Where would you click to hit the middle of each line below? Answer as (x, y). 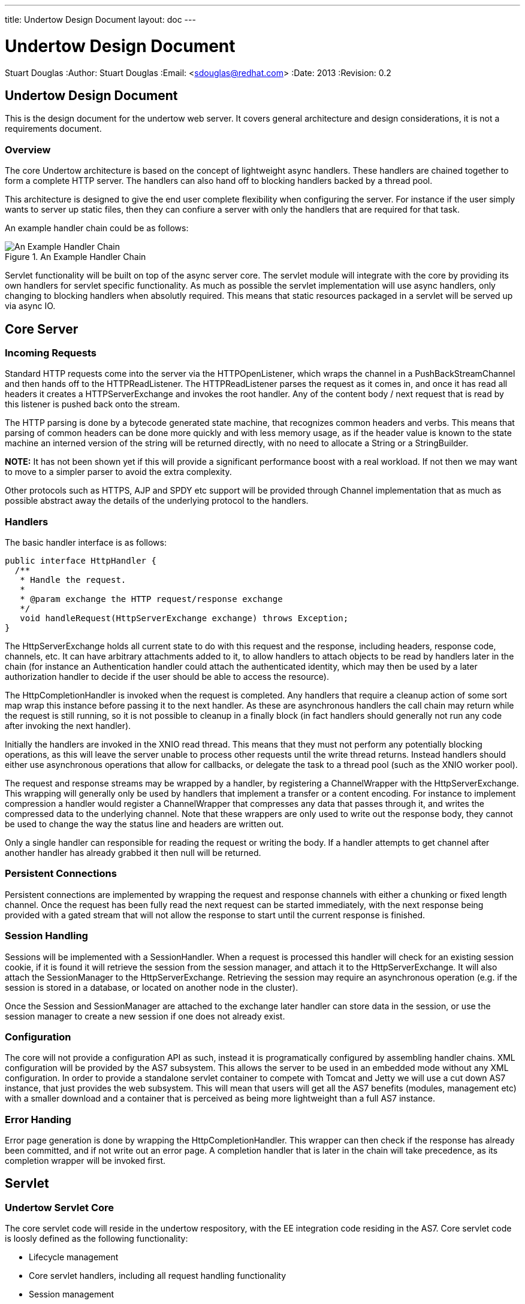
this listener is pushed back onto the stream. (92, 404)
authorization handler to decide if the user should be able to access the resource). (167, 677)
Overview (28, 149)
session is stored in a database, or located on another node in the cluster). (152, 987)
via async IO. (30, 306)
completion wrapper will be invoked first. (85, 1161)
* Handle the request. (73, 580)
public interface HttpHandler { (81, 561)
